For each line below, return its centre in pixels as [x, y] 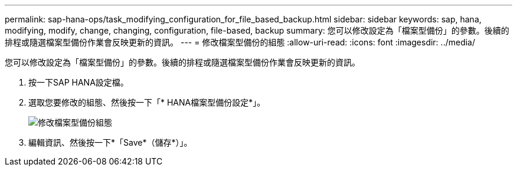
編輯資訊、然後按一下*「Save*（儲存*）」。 [110, 142]
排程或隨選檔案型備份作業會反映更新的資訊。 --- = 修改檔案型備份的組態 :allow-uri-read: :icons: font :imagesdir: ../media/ [240, 42]
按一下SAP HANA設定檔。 [78, 82]
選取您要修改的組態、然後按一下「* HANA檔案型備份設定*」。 [147, 102]
